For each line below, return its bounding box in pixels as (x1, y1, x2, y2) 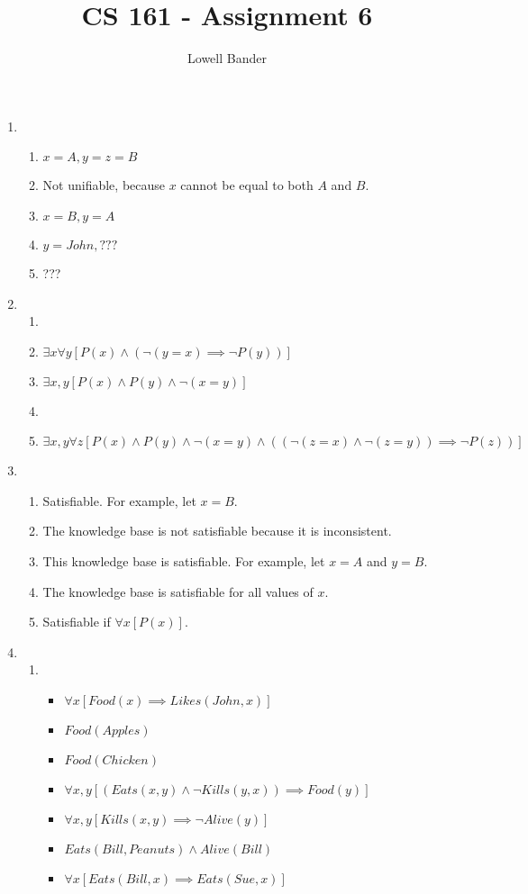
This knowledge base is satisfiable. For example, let (42, 552, 325, 571)
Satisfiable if (42, 612, 111, 631)
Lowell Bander (187, 49, 267, 68)
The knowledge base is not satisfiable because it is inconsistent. (42, 521, 392, 540)
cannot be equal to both (180, 176, 314, 194)
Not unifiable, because (42, 176, 166, 194)
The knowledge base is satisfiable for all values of (42, 582, 314, 601)
